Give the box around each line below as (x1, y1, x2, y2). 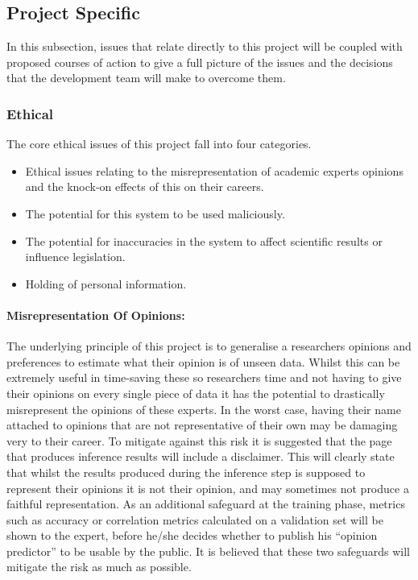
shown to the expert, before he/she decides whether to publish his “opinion (6, 527, 378, 544)
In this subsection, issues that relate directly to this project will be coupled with (6, 38, 403, 55)
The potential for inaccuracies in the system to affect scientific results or (25, 232, 383, 249)
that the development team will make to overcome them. (6, 69, 286, 86)
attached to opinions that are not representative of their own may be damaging (6, 416, 398, 433)
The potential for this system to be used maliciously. (25, 205, 285, 222)
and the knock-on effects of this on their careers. (25, 178, 264, 195)
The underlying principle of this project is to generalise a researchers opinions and (6, 338, 412, 354)
